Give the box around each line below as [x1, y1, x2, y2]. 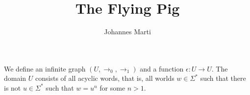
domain [4, 73, 26, 83]
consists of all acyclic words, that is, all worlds [35, 73, 175, 83]
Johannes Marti [104, 26, 151, 37]
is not [4, 82, 21, 93]
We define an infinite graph [4, 63, 86, 73]
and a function [140, 63, 184, 73]
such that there [200, 73, 246, 83]
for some [100, 82, 125, 93]
